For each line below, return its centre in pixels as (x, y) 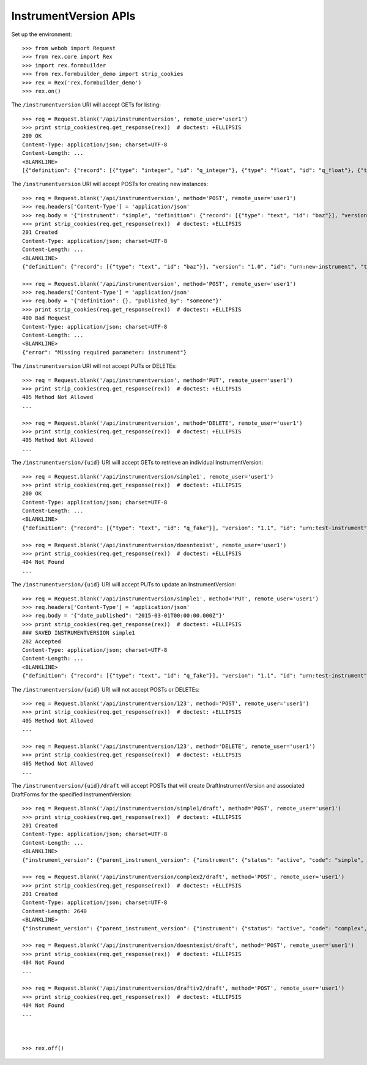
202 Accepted (42, 641)
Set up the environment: (42, 34)
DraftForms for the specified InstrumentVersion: (72, 794)
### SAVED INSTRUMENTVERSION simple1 (79, 633)
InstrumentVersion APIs (73, 16)
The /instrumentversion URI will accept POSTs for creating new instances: (110, 184)
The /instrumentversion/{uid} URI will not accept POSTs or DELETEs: (106, 689)
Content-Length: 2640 (54, 911)
